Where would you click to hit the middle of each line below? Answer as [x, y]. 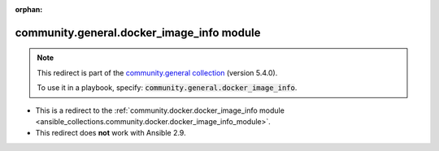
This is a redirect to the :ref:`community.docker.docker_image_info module [160, 110]
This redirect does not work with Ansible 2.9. [111, 133]
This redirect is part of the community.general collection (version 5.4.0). [157, 72]
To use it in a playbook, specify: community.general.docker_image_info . [167, 88]
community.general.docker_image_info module [138, 32]
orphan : [29, 9]
